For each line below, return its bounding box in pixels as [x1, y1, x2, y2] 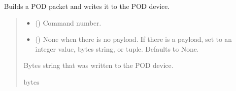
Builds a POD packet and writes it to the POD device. [4, 1, 169, 11]
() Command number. [35, 17, 101, 28]
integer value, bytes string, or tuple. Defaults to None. [35, 43, 199, 54]
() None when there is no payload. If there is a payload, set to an [35, 34, 232, 44]
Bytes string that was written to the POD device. [23, 60, 173, 70]
